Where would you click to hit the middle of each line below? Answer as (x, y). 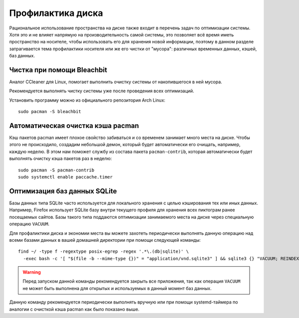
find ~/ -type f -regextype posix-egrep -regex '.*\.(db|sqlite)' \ (103, 251)
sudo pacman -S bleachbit (50, 112)
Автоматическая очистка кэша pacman (74, 126)
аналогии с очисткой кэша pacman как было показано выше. (74, 309)
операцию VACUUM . (29, 224)
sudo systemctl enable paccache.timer (66, 177)
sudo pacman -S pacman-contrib (56, 170)
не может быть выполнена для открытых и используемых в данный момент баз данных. (117, 288)
